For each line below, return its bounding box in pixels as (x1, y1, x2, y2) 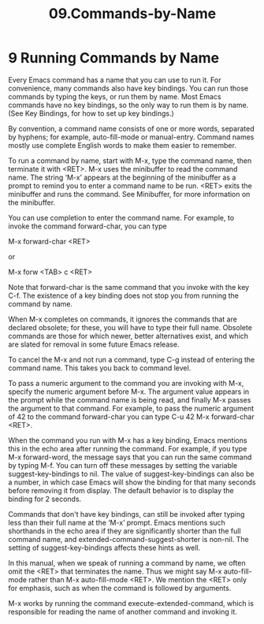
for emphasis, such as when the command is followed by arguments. (8, 583, 232, 592)
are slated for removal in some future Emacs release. (8, 340, 180, 349)
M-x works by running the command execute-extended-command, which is (8, 598, 255, 607)
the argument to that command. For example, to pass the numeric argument (8, 403, 255, 413)
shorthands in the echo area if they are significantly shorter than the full (8, 526, 242, 536)
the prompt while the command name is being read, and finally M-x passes (8, 395, 251, 404)
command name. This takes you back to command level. (8, 363, 191, 373)
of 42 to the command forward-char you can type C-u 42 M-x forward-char (8, 411, 255, 422)
